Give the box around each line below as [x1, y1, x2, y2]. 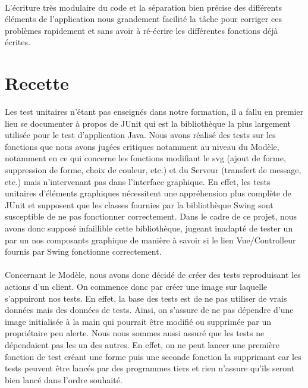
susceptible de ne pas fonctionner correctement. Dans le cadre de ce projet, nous [5, 210, 297, 223]
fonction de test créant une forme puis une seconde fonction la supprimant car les [5, 350, 301, 362]
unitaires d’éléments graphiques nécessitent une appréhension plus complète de [5, 187, 291, 199]
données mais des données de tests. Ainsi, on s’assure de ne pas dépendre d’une [5, 303, 294, 316]
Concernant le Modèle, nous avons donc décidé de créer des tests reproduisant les [5, 268, 301, 281]
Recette [5, 71, 69, 95]
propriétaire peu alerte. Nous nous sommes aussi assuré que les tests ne [5, 327, 265, 339]
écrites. [5, 36, 30, 48]
